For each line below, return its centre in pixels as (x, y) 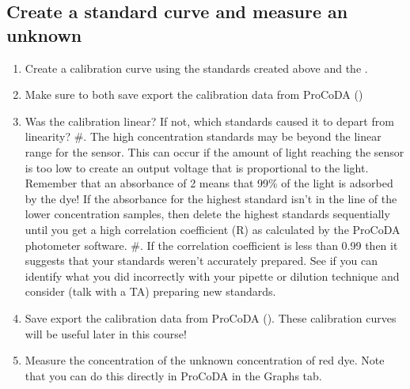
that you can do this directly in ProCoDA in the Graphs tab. (173, 375)
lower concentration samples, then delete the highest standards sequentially (207, 214)
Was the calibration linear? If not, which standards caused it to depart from (209, 121)
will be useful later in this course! (106, 333)
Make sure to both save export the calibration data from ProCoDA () (194, 94)
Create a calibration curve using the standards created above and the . (196, 68)
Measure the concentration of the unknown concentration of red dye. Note (205, 360)
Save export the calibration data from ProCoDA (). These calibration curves (211, 317)
